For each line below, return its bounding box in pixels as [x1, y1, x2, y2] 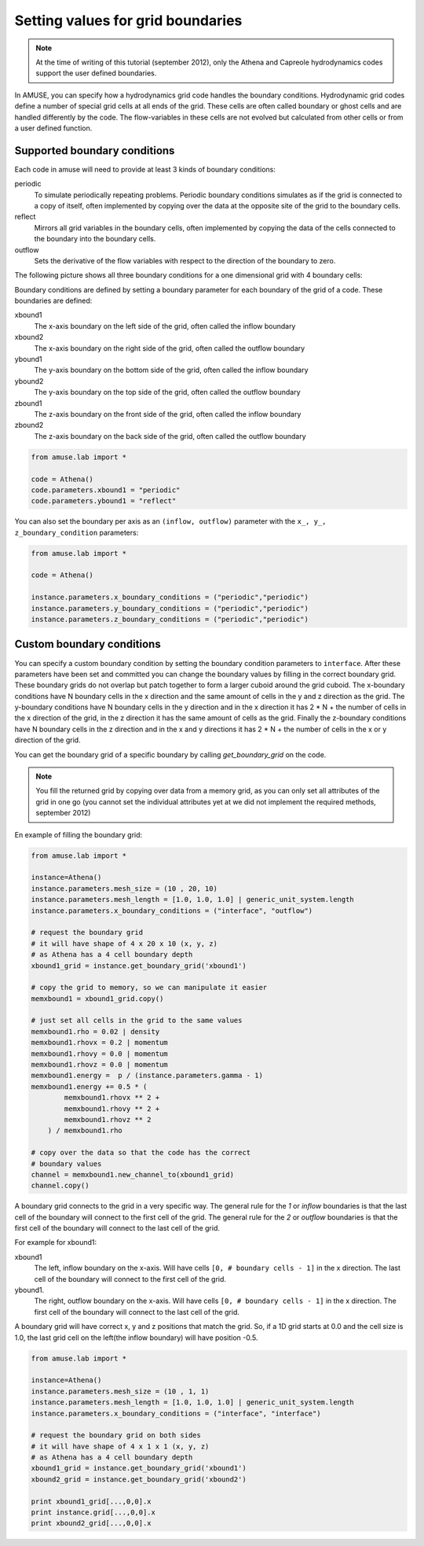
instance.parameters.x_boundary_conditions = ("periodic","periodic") [31, 593, 309, 602]
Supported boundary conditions [14, 144, 175, 157]
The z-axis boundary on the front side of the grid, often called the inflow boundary [34, 410, 302, 418]
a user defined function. [14, 123, 93, 133]
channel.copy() [31, 1181, 90, 1191]
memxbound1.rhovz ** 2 [64, 1115, 152, 1124]
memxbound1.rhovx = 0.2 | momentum [31, 1038, 168, 1047]
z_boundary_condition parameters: [14, 528, 139, 537]
